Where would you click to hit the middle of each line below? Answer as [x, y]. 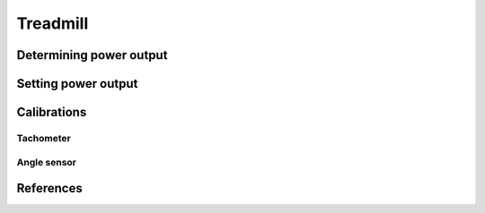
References [49, 188]
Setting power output [77, 84]
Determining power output [92, 55]
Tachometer [44, 138]
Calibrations [52, 112]
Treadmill [53, 23]
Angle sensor [46, 162]
